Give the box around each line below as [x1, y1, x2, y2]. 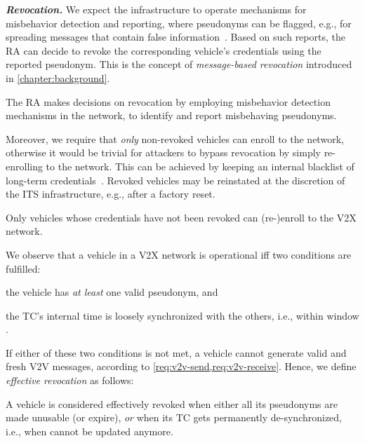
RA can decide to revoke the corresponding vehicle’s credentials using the [6, 43, 321, 57]
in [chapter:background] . [6, 70, 110, 85]
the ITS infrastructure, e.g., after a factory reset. [6, 186, 215, 201]
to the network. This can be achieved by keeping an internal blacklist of [46, 158, 354, 173]
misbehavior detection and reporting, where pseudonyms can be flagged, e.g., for [6, 15, 352, 30]
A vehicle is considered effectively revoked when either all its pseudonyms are [6, 396, 338, 411]
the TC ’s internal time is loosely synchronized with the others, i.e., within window [6, 308, 359, 322]
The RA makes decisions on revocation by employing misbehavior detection [6, 94, 331, 109]
